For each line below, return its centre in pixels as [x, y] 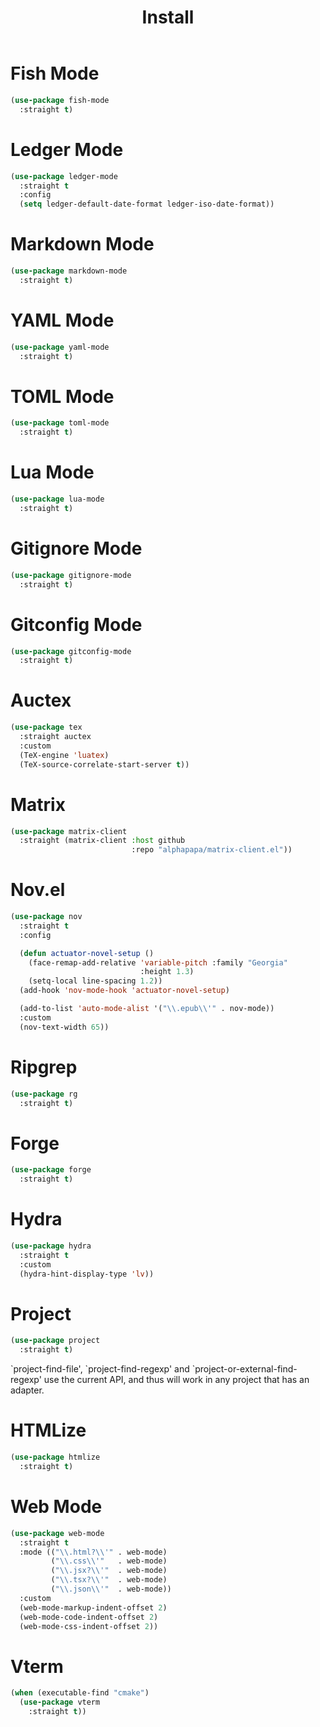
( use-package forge [51, 1170]
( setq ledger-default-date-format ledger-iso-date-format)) [147, 204]
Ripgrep [44, 1067]
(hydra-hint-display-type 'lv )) [87, 1274]
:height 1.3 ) [167, 972]
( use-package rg [44, 1094]
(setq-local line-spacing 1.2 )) [95, 981]
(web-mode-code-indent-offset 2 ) [89, 1617]
